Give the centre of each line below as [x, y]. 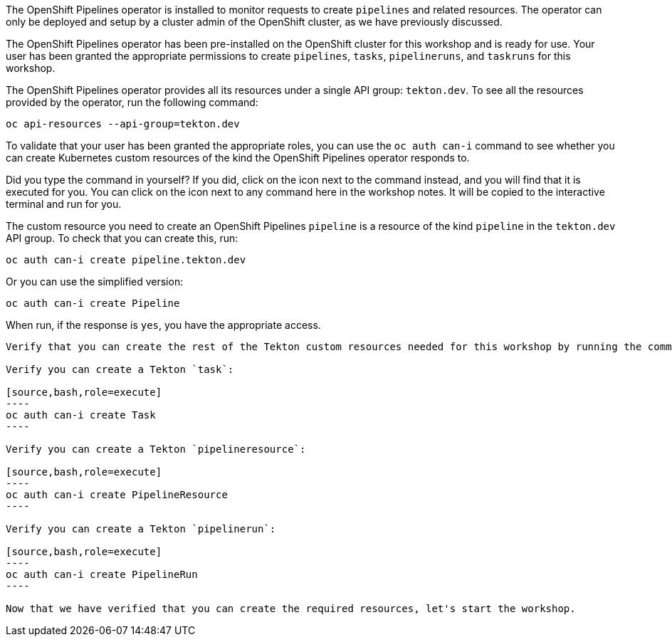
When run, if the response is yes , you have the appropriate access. [163, 325]
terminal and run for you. [64, 204]
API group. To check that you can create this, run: [122, 238]
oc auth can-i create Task [81, 415]
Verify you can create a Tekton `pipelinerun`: [141, 529]
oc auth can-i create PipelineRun [102, 574]
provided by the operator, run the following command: [132, 102]
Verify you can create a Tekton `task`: [120, 369]
